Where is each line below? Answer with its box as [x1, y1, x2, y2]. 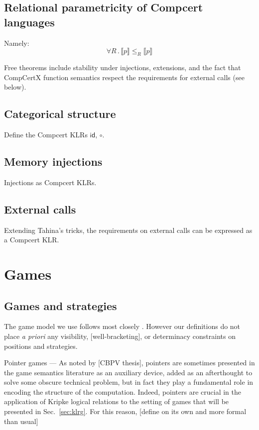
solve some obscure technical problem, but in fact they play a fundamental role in [4, 377, 254, 387]
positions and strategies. [4, 340, 78, 351]
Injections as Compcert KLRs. [4, 177, 97, 187]
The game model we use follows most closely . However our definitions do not [4, 321, 241, 331]
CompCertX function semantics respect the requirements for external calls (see [4, 72, 245, 82]
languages [4, 14, 55, 29]
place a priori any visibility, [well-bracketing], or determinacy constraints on [4, 330, 236, 341]
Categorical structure [4, 106, 116, 121]
